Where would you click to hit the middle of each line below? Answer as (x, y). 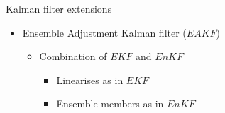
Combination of (73, 56)
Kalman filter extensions (59, 8)
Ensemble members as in (110, 103)
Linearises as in (90, 79)
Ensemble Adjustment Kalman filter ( (104, 32)
